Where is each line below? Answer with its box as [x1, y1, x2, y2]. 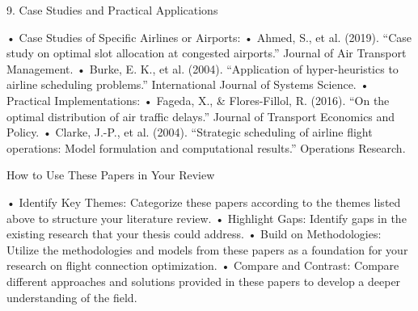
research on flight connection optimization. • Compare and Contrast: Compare [6, 257, 399, 274]
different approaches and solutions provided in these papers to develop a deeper [6, 272, 401, 289]
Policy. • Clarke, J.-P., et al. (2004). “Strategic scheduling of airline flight [6, 124, 373, 141]
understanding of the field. [6, 288, 137, 305]
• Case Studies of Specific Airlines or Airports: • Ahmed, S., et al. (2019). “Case [6, 28, 412, 45]
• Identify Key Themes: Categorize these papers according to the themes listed [6, 193, 401, 210]
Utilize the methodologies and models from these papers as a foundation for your [6, 241, 408, 258]
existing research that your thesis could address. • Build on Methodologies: [6, 225, 382, 242]
